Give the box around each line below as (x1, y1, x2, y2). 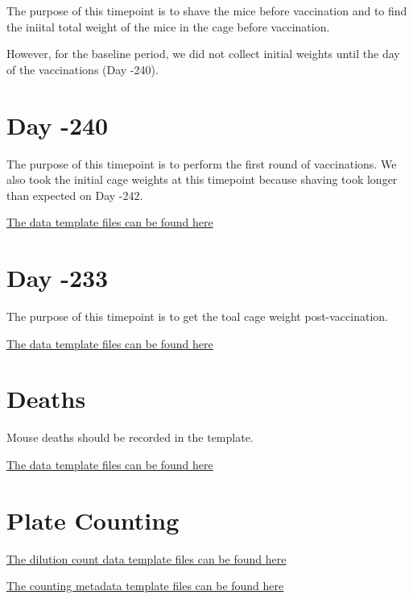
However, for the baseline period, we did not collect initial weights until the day (6, 45, 400, 62)
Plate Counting (6, 503, 180, 536)
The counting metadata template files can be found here (6, 577, 284, 594)
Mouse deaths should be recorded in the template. (6, 429, 254, 446)
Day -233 (6, 261, 109, 294)
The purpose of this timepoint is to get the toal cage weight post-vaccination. (6, 308, 388, 324)
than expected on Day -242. (6, 186, 143, 203)
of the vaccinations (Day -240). (6, 60, 159, 77)
